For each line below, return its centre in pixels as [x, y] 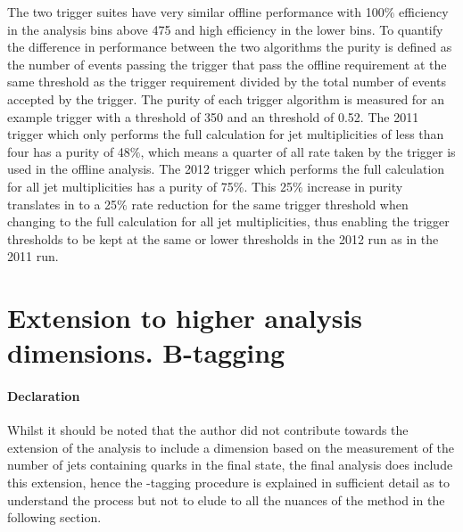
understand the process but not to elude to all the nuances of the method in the [226, 499]
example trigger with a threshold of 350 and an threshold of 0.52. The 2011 [213, 116]
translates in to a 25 [62, 204]
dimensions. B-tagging [146, 352]
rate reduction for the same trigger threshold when [270, 204]
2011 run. [33, 256]
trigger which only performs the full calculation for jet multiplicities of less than [226, 134]
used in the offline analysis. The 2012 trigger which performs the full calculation [226, 169]
